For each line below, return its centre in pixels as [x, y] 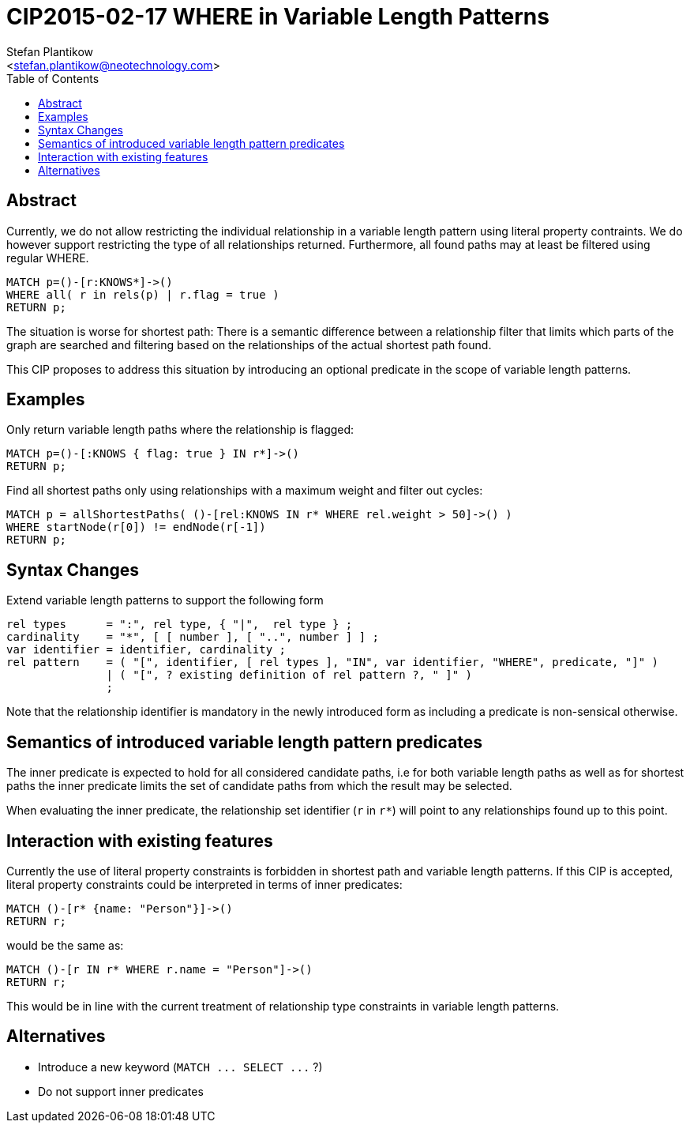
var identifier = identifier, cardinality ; [146, 650]
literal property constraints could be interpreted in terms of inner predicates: [204, 884]
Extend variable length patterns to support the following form [165, 600]
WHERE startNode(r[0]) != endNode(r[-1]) [136, 527]
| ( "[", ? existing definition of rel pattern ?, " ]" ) [289, 675]
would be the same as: [65, 945]
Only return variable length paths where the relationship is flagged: [180, 430]
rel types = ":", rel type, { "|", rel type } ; [180, 625]
